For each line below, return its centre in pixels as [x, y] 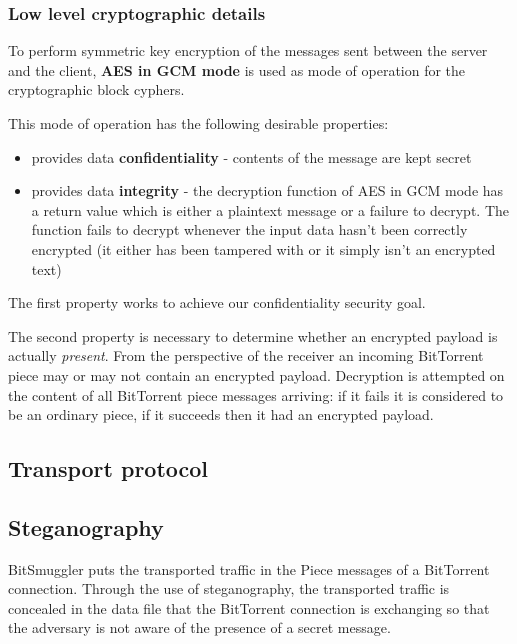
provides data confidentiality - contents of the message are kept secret [251, 156]
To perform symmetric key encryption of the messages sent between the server [248, 50]
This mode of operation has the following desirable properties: [198, 123]
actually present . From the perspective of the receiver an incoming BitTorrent [246, 355]
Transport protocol [108, 468]
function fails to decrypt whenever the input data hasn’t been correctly [249, 229]
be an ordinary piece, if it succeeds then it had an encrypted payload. [221, 414]
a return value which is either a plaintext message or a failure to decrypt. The [270, 209]
